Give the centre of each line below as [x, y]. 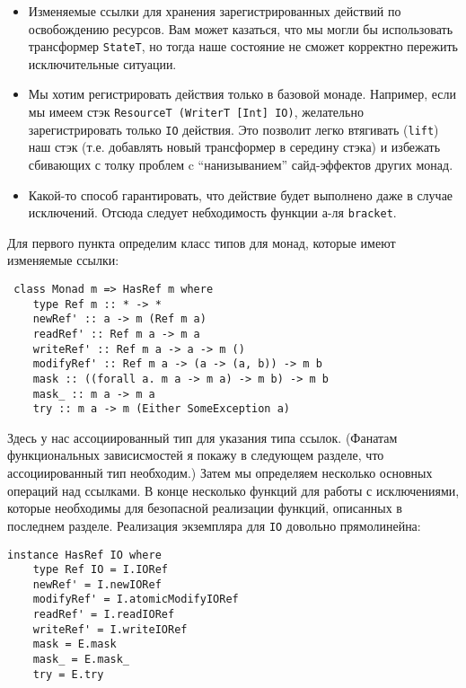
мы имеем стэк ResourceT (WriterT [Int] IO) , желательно [196, 112]
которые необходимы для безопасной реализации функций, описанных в [205, 508]
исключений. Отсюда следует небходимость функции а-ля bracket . [212, 212]
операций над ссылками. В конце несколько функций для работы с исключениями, [233, 490]
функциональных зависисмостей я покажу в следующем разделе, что [196, 455]
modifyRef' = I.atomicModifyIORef [136, 600]
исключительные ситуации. [102, 63]
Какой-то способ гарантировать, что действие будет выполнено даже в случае [241, 194]
